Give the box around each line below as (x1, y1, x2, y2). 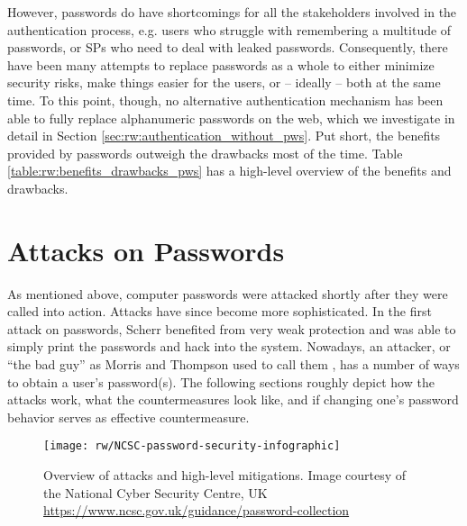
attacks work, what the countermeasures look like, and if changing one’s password (7, 390, 459, 409)
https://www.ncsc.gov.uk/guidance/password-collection (43, 501, 350, 520)
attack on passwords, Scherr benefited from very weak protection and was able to (7, 319, 456, 338)
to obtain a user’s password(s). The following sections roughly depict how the (7, 372, 435, 391)
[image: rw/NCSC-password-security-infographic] (43, 440, 341, 453)
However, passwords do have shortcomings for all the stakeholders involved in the (7, 3, 457, 21)
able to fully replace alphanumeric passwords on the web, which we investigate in (7, 108, 455, 127)
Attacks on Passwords (7, 231, 285, 268)
